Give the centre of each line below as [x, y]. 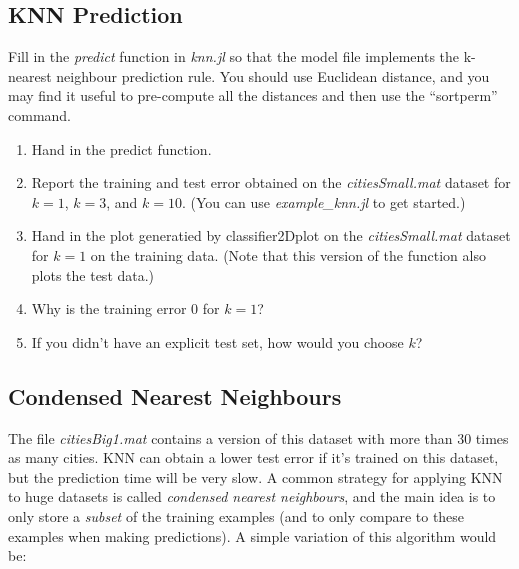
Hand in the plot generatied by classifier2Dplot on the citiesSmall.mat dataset [271, 235]
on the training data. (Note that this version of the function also [288, 254]
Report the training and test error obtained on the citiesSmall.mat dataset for [271, 182]
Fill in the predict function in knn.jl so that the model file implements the [234, 56]
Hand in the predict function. [121, 148]
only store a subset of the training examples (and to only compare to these [236, 515]
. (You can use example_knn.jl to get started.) [324, 201]
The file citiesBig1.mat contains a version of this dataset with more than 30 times [258, 437]
